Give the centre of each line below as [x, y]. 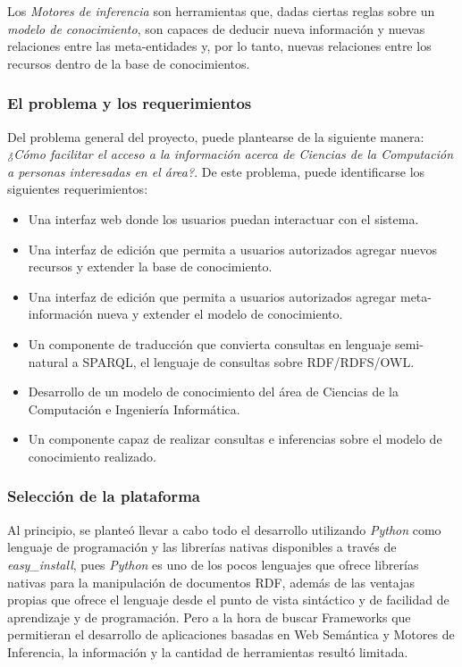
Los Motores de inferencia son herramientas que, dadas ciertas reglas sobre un [221, 11]
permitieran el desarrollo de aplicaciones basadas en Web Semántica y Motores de [231, 634]
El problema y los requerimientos [130, 103]
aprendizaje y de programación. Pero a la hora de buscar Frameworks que [209, 617]
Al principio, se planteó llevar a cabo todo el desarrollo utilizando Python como [224, 529]
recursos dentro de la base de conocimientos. [129, 63]
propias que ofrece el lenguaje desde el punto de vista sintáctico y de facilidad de [228, 600]
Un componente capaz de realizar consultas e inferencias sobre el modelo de [235, 439]
